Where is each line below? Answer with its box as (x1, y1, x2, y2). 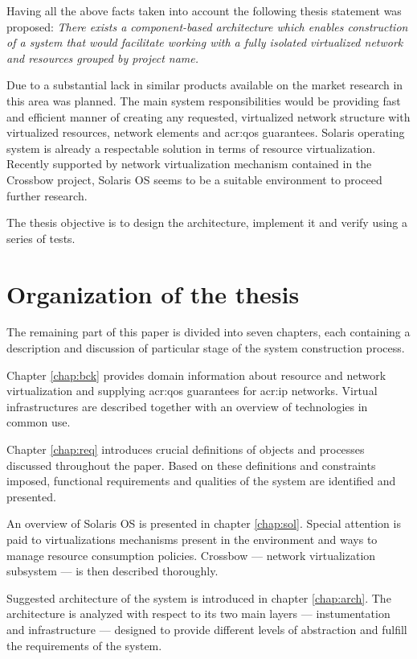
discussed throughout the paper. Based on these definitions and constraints (6, 456, 376, 473)
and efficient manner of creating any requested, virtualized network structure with (6, 108, 411, 125)
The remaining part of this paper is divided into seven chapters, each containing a (6, 323, 411, 340)
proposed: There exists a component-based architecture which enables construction (6, 18, 408, 35)
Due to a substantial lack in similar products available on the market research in (6, 76, 403, 93)
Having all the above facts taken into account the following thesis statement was (6, 2, 402, 19)
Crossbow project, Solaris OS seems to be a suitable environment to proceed (6, 171, 382, 187)
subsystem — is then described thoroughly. (6, 562, 219, 579)
